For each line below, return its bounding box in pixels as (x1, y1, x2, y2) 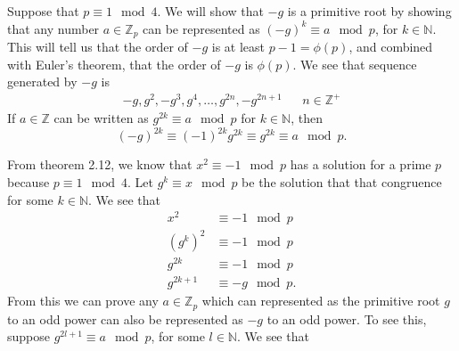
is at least (211, 37, 266, 56)
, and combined (348, 37, 433, 56)
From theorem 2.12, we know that (7, 155, 193, 174)
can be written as (53, 109, 149, 127)
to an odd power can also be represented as (7, 309, 243, 328)
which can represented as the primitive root (201, 291, 440, 310)
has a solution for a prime (290, 155, 431, 174)
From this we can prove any (7, 291, 159, 310)
